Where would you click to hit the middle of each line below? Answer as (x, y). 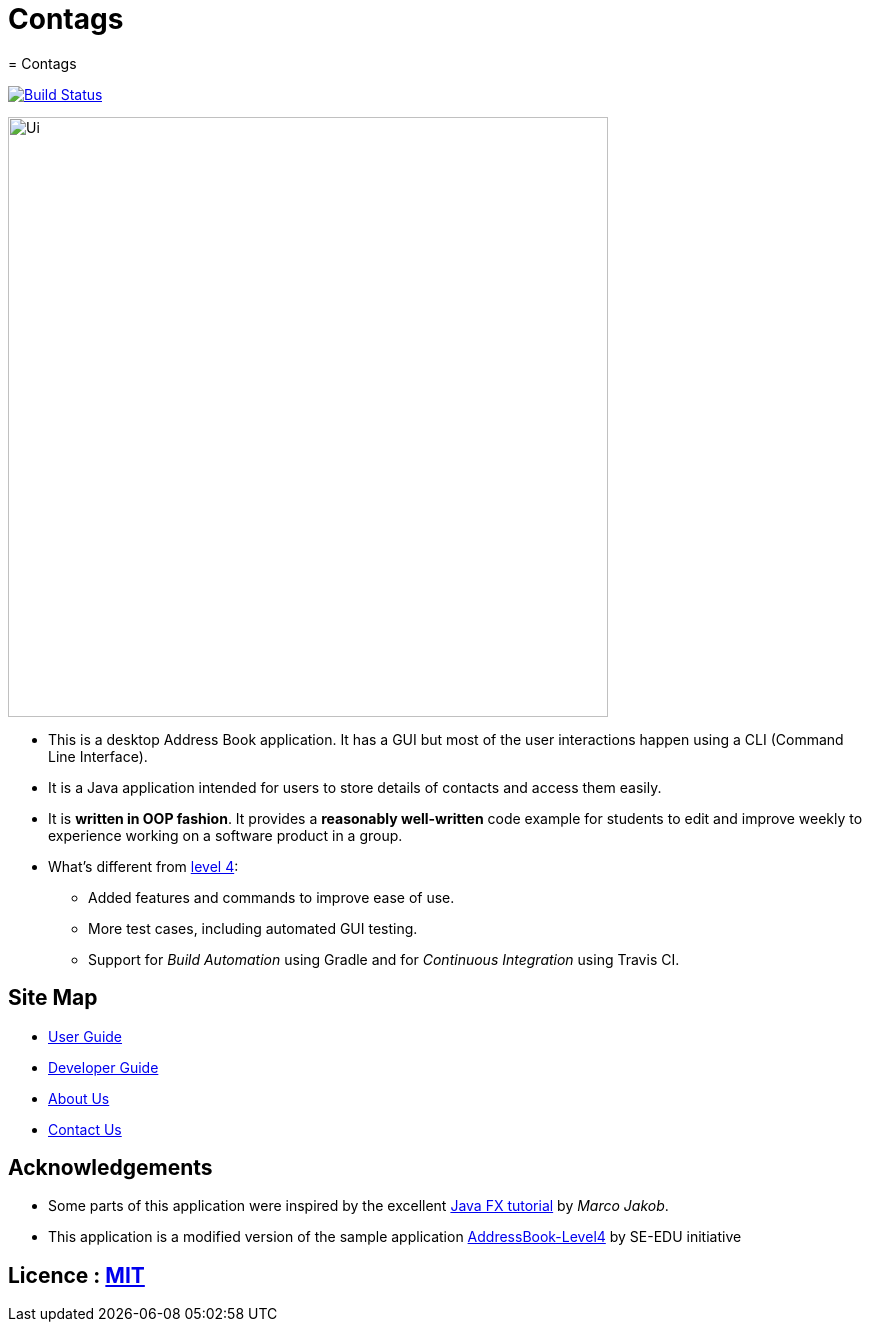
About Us (79, 1098)
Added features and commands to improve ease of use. (271, 897)
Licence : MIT (76, 1275)
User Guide (85, 1036)
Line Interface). (98, 756)
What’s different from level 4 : (143, 866)
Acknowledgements (110, 1168)
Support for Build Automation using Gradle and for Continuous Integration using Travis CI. (384, 959)
